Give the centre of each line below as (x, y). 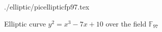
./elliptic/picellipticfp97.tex (47, 6)
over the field (126, 23)
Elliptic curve (25, 23)
